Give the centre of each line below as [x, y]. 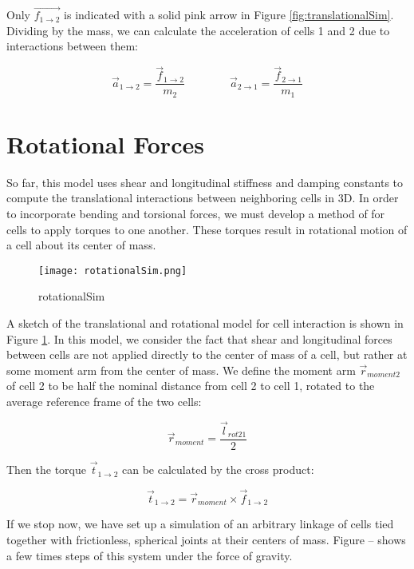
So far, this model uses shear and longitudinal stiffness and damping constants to [205, 182]
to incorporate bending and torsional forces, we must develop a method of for [196, 214]
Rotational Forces [105, 143]
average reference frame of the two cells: [104, 402]
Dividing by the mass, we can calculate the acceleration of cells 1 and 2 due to [198, 30]
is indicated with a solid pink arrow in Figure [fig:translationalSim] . [229, 15]
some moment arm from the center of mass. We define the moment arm [181, 370]
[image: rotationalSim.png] [113, 271]
